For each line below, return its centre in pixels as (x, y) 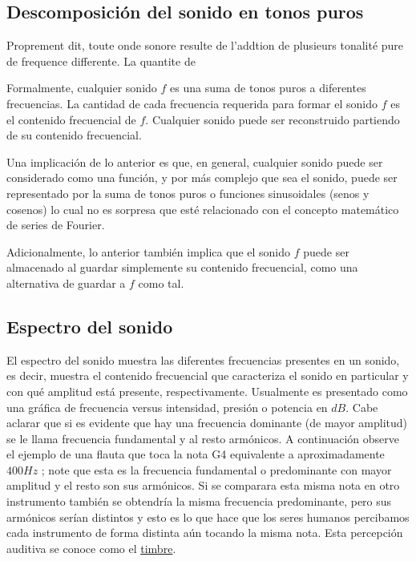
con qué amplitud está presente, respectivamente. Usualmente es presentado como (207, 391)
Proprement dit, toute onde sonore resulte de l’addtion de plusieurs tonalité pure (205, 45)
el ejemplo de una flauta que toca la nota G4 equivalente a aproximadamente (196, 454)
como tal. (161, 283)
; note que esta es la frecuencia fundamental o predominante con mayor (216, 469)
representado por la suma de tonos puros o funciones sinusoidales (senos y (188, 193)
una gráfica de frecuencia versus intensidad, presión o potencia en (167, 407)
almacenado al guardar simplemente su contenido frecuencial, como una (182, 267)
